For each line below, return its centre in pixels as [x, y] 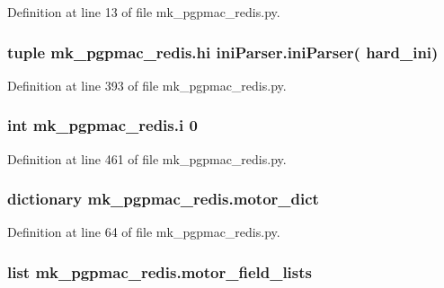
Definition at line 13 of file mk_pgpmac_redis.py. [144, 12]
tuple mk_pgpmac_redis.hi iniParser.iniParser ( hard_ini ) [223, 52]
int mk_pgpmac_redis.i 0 [102, 125]
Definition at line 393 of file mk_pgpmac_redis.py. [147, 85]
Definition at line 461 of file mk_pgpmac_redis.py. [147, 158]
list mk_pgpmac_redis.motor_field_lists [160, 271]
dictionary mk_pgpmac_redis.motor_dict [163, 199]
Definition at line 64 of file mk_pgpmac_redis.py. [144, 232]
